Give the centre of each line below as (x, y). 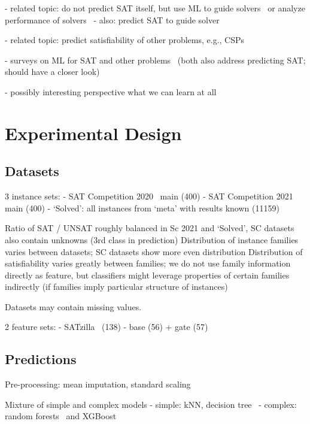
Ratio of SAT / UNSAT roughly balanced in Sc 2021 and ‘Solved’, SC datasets (150, 228)
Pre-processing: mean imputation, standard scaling (98, 384)
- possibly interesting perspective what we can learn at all (111, 91)
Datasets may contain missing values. (73, 306)
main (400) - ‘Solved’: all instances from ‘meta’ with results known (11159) (142, 208)
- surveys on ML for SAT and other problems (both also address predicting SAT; (155, 60)
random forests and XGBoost (61, 416)
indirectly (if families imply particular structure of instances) (116, 287)
